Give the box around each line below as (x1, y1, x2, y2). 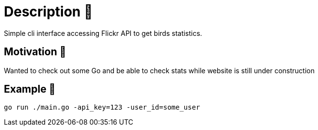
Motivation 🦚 (4, 46, 66, 58)
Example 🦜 (4, 83, 56, 96)
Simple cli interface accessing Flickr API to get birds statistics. (4, 29, 202, 37)
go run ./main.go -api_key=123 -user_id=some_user (4, 103, 200, 112)
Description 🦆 (4, 3, 93, 20)
